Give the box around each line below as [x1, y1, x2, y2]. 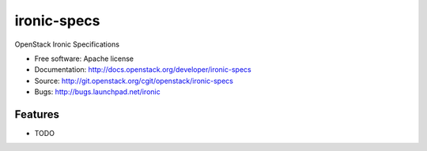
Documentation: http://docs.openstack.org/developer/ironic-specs [34, 65, 252, 74]
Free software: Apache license [34, 54, 134, 63]
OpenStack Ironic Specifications [14, 40, 120, 49]
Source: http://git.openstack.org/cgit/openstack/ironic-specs [34, 76, 233, 85]
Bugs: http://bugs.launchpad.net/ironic [34, 87, 161, 96]
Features [14, 108, 59, 121]
